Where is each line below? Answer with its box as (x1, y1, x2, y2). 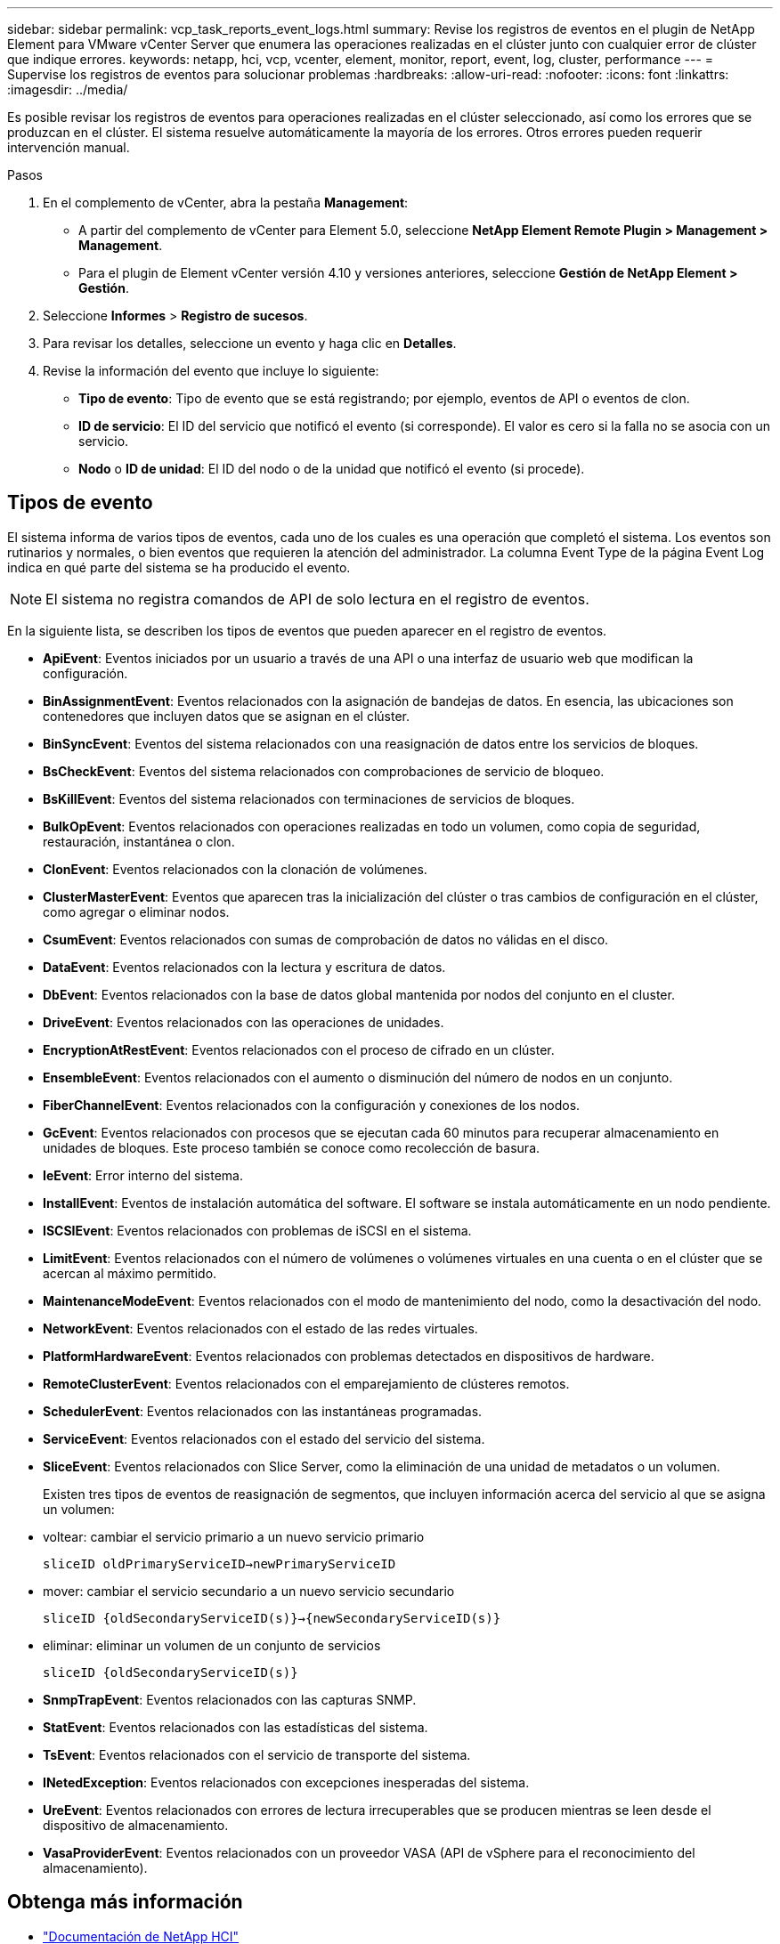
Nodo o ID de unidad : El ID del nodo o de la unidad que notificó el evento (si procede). (78, 461, 585, 476)
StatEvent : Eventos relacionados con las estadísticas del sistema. (43, 1719, 428, 1735)
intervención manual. (7, 140, 130, 155)
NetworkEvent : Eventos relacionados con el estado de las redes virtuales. (43, 1320, 478, 1336)
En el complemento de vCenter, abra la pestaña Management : (43, 195, 409, 210)
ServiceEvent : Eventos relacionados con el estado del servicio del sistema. (43, 1430, 485, 1446)
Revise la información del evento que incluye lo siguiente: (43, 363, 379, 378)
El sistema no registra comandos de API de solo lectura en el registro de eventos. (45, 589, 589, 608)
